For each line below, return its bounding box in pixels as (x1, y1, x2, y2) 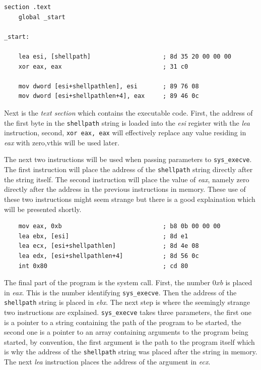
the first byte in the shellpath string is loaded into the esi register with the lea (4, 117, 250, 128)
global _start (18, 13, 66, 21)
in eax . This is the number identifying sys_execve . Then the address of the (4, 287, 237, 297)
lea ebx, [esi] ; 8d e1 (18, 232, 188, 240)
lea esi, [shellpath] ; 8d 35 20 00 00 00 (18, 52, 232, 60)
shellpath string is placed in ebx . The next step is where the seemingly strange (4, 297, 250, 307)
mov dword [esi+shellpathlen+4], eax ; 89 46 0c (18, 92, 199, 100)
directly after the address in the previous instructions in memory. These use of (4, 184, 246, 194)
